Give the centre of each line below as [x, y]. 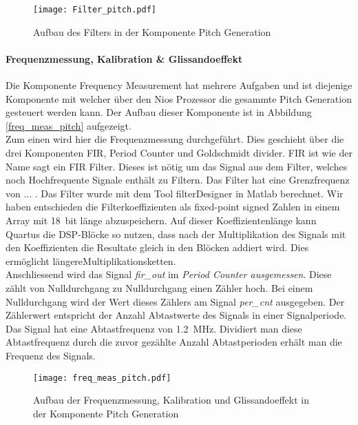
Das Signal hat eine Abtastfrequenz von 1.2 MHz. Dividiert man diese [154, 328]
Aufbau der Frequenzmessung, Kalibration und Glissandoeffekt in [171, 400]
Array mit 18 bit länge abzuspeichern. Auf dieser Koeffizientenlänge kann [161, 220]
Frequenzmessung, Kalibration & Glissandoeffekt [124, 58]
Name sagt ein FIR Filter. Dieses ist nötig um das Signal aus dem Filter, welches [177, 166]
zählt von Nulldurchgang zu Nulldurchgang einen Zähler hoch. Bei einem [159, 287]
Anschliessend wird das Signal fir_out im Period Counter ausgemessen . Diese [169, 274]
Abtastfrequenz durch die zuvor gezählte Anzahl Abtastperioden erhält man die [174, 342]
